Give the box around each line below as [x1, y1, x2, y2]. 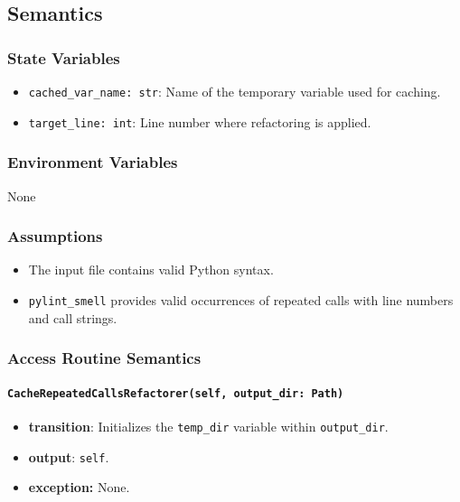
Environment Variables [7, 151, 178, 173]
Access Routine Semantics [7, 347, 202, 369]
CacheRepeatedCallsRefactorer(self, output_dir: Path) [7, 386, 344, 400]
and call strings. [28, 308, 117, 327]
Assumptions [7, 225, 103, 247]
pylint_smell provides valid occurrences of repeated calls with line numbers [28, 290, 454, 309]
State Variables [7, 46, 120, 69]
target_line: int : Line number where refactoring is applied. [28, 112, 371, 131]
